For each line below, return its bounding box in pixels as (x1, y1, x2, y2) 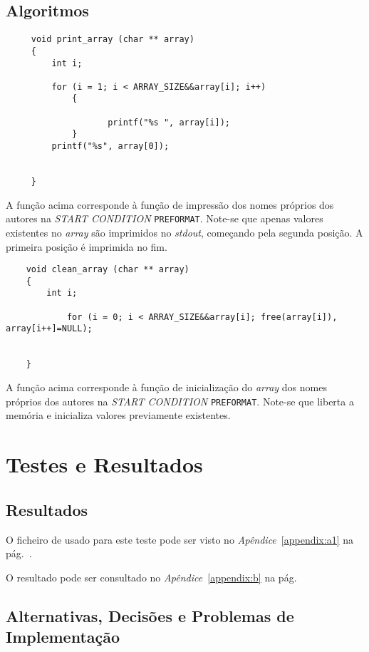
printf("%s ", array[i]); (108, 117, 230, 128)
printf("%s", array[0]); (51, 141, 170, 152)
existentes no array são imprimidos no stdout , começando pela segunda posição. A (6, 224, 363, 239)
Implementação (6, 626, 120, 648)
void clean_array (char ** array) (26, 264, 189, 275)
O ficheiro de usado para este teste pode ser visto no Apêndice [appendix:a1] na (6, 532, 353, 547)
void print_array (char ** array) (31, 34, 194, 45)
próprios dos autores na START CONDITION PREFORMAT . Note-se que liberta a (6, 393, 354, 408)
